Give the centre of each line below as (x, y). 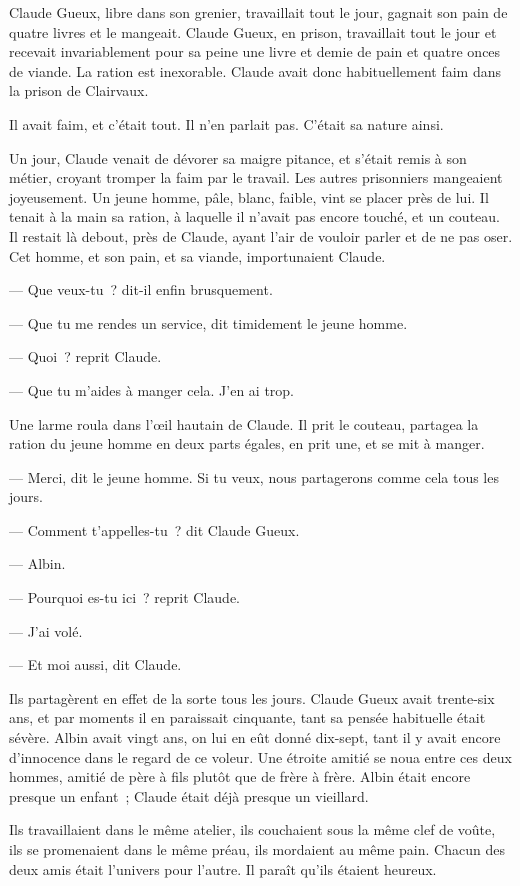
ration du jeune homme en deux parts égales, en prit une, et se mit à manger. (247, 443)
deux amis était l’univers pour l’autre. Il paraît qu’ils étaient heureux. (223, 868)
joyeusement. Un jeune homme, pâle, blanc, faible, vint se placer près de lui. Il (249, 196)
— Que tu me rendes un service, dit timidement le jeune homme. (208, 322)
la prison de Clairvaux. (79, 90)
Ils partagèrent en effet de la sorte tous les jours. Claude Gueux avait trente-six (252, 697)
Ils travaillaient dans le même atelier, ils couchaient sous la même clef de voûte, (252, 829)
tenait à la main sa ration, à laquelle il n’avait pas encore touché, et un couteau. (254, 216)
